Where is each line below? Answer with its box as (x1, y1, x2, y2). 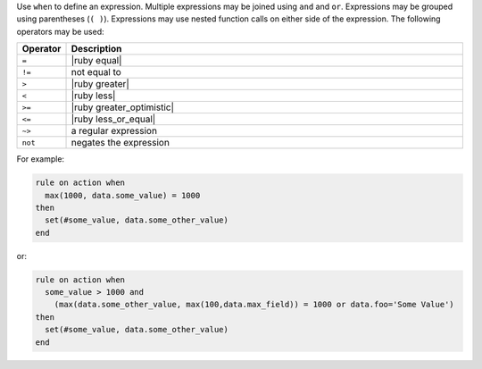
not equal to (71, 66, 122, 79)
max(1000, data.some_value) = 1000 (45, 190, 201, 200)
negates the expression (71, 137, 170, 149)
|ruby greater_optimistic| (71, 101, 174, 113)
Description (71, 43, 122, 55)
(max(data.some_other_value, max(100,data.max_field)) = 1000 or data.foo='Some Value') (54, 299, 454, 310)
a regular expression (71, 125, 158, 138)
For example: (16, 154, 65, 164)
